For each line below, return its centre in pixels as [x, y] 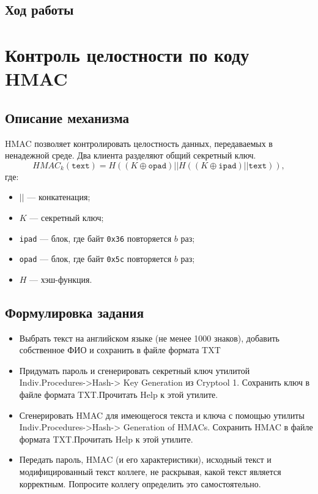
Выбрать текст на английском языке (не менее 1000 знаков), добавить [149, 338]
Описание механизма [67, 117]
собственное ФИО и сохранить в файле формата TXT [120, 350]
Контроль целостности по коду [127, 54]
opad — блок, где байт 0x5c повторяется [95, 259]
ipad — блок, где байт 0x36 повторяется [95, 238]
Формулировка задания [75, 312]
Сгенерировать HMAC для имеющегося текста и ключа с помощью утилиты [162, 415]
